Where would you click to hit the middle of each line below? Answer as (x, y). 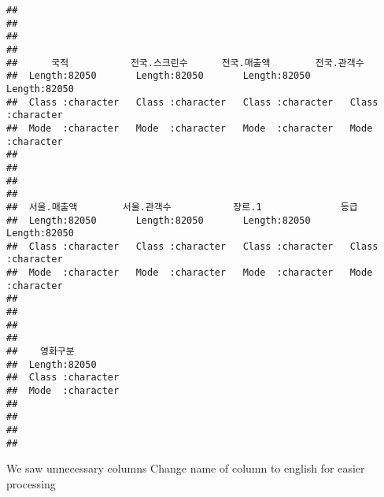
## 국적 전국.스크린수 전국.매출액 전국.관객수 (185, 63)
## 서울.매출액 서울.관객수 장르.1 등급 (182, 207)
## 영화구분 (41, 352)
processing (31, 483)
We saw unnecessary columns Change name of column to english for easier (186, 468)
